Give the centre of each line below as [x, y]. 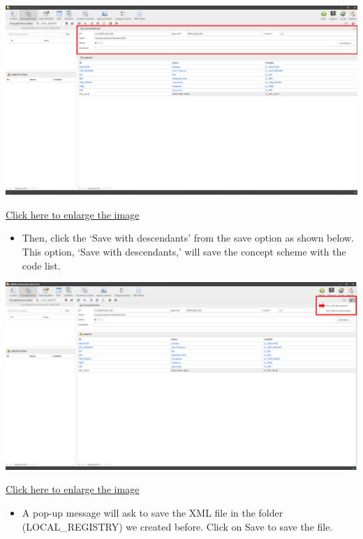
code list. [41, 265]
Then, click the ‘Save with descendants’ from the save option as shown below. [188, 238]
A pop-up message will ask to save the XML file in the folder [153, 513]
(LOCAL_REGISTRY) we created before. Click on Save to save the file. [177, 526]
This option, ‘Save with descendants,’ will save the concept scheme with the [184, 251]
